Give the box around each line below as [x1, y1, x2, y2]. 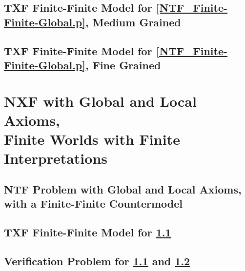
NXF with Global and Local [4, 91, 197, 111]
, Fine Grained [85, 57, 161, 72]
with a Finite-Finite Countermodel [4, 196, 183, 211]
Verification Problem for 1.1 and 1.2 [4, 253, 190, 268]
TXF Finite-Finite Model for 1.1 [4, 224, 171, 239]
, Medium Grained [85, 14, 181, 29]
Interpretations [4, 148, 107, 168]
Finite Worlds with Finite [4, 129, 180, 149]
